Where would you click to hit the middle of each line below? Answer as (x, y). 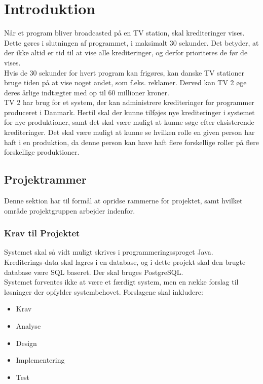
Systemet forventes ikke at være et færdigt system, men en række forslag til (121, 282)
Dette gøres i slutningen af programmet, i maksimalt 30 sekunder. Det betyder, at (131, 42)
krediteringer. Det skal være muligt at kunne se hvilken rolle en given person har (129, 132)
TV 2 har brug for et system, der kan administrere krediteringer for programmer (129, 102)
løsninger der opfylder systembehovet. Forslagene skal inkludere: (104, 291)
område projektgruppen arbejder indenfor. (70, 210)
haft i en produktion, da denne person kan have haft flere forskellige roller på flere (131, 142)
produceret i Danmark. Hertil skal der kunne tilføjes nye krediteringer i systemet (129, 112)
